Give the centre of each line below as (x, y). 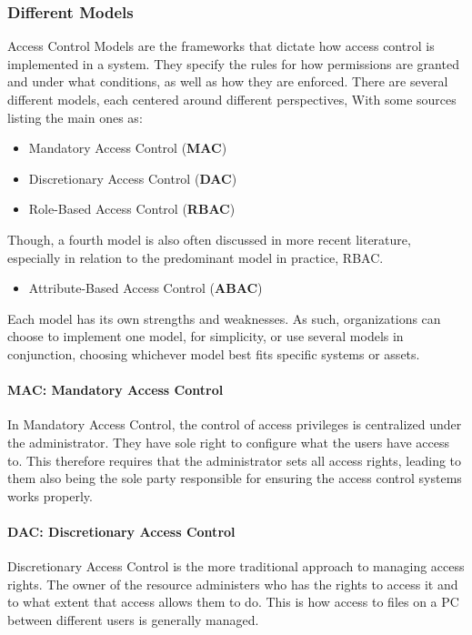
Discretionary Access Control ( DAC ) (133, 178)
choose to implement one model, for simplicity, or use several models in (206, 336)
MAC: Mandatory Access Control (115, 390)
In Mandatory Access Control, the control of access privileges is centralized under (235, 424)
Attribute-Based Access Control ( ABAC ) (146, 288)
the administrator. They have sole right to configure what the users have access (228, 442)
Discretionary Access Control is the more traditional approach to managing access (236, 566)
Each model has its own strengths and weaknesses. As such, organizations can (224, 318)
